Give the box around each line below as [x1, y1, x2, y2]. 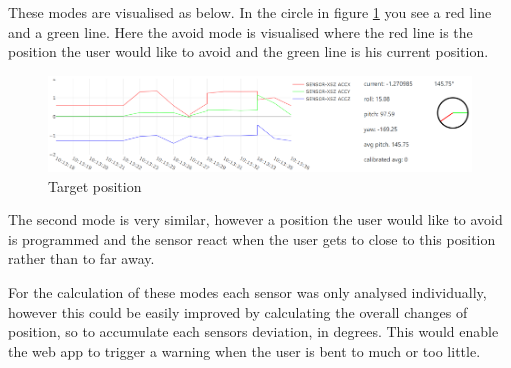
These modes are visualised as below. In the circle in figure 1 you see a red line [8, 2, 492, 22]
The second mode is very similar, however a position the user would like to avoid [8, 209, 503, 230]
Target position [48, 175, 142, 196]
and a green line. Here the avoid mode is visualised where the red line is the [8, 21, 473, 42]
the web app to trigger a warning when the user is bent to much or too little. [8, 340, 481, 361]
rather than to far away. [8, 248, 155, 269]
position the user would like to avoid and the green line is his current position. [8, 41, 489, 62]
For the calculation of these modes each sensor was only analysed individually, [8, 282, 487, 303]
